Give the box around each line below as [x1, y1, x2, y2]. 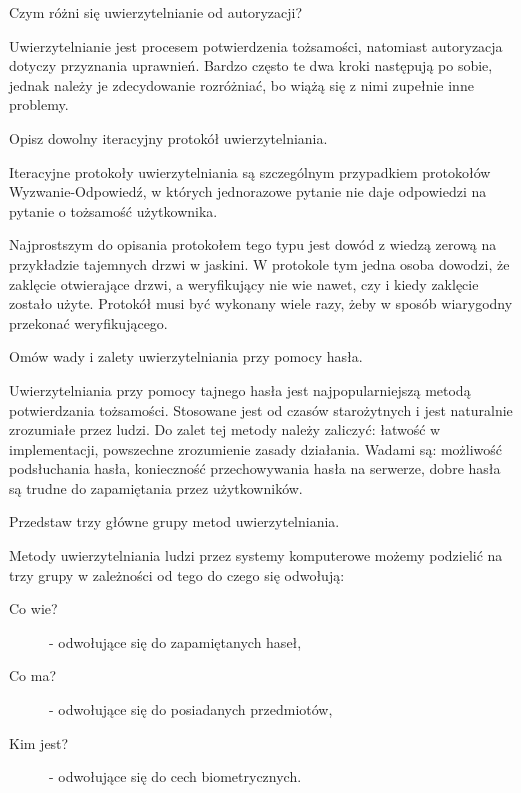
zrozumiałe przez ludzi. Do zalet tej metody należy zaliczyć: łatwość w [9, 419, 441, 440]
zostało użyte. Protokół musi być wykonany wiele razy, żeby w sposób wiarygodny [9, 293, 513, 314]
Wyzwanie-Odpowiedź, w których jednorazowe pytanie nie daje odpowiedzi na [9, 181, 487, 202]
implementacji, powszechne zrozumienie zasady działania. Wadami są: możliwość [9, 438, 503, 459]
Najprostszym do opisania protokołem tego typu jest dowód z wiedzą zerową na [9, 234, 497, 255]
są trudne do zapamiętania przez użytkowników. [9, 477, 303, 498]
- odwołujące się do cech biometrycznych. [49, 766, 302, 787]
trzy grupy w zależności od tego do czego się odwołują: [9, 564, 345, 585]
